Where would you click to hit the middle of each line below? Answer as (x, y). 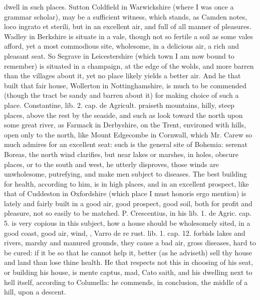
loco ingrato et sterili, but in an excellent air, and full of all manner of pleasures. (128, 26)
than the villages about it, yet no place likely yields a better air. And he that (122, 76)
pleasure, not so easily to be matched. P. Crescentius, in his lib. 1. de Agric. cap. (128, 213)
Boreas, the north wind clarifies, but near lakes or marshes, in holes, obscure (121, 154)
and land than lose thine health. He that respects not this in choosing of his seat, (129, 262)
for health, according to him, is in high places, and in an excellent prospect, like (126, 183)
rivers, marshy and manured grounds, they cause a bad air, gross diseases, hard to (130, 243)
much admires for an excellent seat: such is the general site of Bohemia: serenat (126, 144)
